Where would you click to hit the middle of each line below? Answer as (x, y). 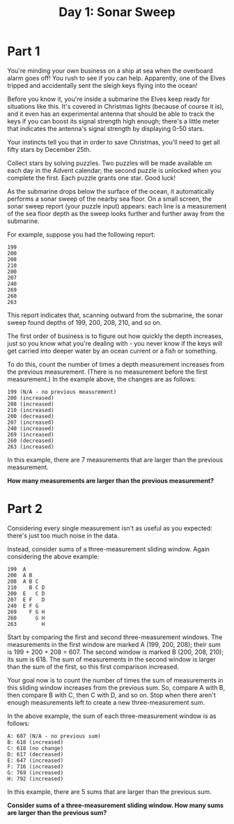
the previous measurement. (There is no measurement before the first (107, 372)
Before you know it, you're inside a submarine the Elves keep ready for (109, 99)
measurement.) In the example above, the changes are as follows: (102, 379)
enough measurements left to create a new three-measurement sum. (106, 702)
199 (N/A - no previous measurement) (62, 392)
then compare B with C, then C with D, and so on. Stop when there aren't (111, 695)
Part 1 (24, 51)
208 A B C (23, 581)
